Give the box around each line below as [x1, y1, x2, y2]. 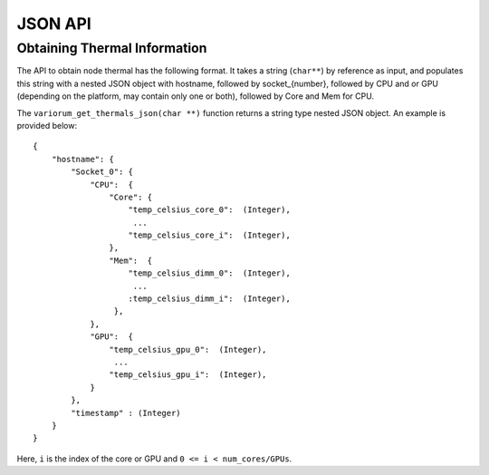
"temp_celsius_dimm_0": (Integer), [128, 268, 292, 278]
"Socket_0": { [71, 167, 134, 177]
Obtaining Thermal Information [16, 40, 207, 56]
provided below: [16, 120, 77, 131]
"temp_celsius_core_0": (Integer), [128, 205, 292, 215]
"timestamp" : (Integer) [71, 408, 181, 418]
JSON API [16, 14, 92, 34]
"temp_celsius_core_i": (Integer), [128, 230, 292, 240]
